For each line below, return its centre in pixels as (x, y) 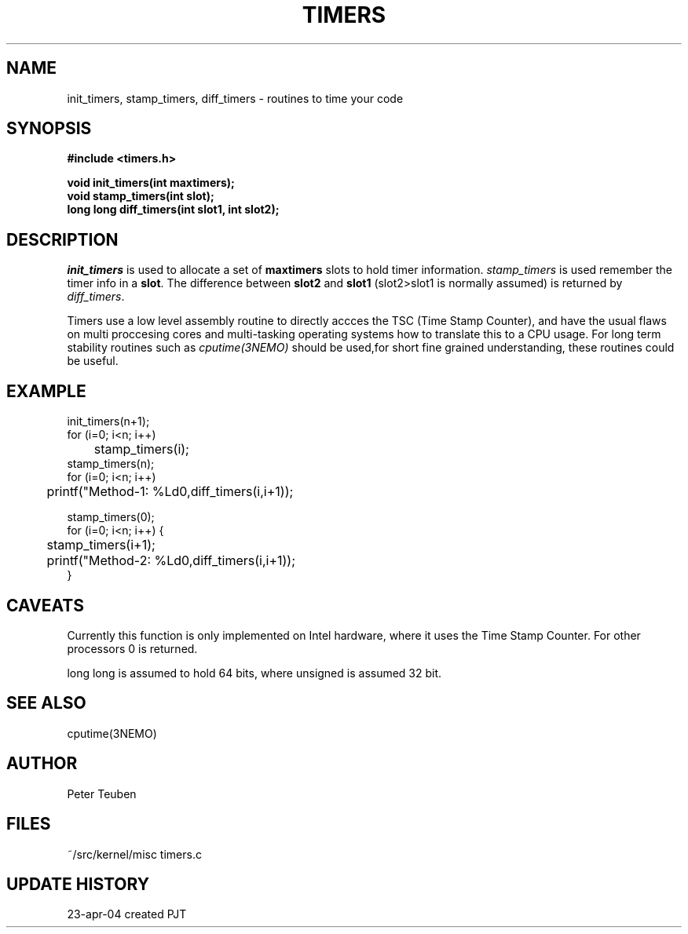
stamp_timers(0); (111, 517)
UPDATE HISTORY (78, 884)
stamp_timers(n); (111, 464)
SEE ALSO (46, 703)
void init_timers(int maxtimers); (151, 183)
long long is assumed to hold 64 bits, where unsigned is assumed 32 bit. (254, 673)
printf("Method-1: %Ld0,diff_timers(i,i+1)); (170, 492)
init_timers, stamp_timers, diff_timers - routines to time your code (235, 98)
